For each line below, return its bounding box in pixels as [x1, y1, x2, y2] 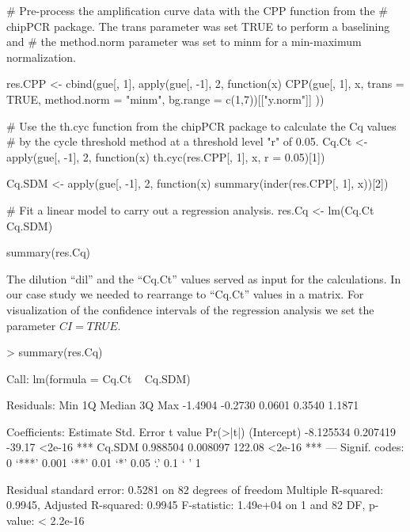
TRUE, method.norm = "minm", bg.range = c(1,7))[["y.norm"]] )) [6, 90, 325, 107]
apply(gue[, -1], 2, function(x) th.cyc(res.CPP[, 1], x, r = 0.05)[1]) [6, 148, 325, 165]
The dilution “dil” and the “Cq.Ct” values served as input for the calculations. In [6, 270, 401, 287]
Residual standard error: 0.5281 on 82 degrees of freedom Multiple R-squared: [6, 481, 384, 497]
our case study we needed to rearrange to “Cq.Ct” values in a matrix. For [6, 286, 364, 302]
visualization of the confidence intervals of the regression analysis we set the [6, 301, 374, 317]
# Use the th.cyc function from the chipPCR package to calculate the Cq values [6, 117, 397, 134]
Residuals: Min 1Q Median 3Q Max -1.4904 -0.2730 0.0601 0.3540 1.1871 [6, 397, 359, 413]
